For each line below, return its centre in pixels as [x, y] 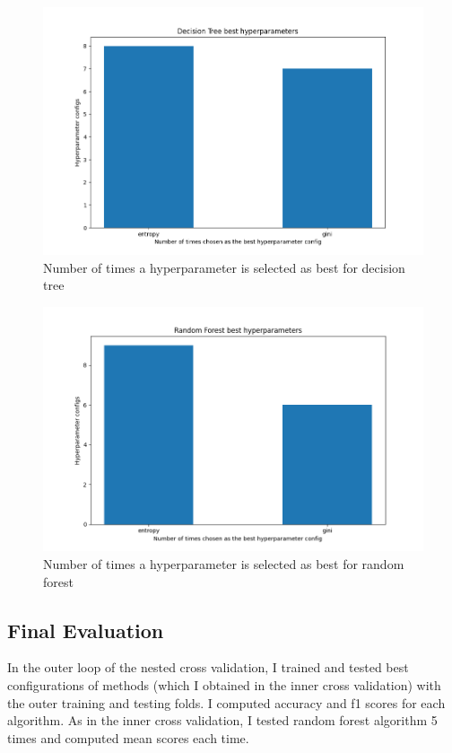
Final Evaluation [86, 630]
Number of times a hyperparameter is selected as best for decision [224, 267]
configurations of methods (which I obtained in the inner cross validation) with [224, 684]
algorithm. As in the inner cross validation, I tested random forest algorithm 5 [222, 720]
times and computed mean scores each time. [128, 737]
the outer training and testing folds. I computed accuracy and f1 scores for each [226, 702]
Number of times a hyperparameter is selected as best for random [224, 563]
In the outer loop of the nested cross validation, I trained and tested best [208, 667]
